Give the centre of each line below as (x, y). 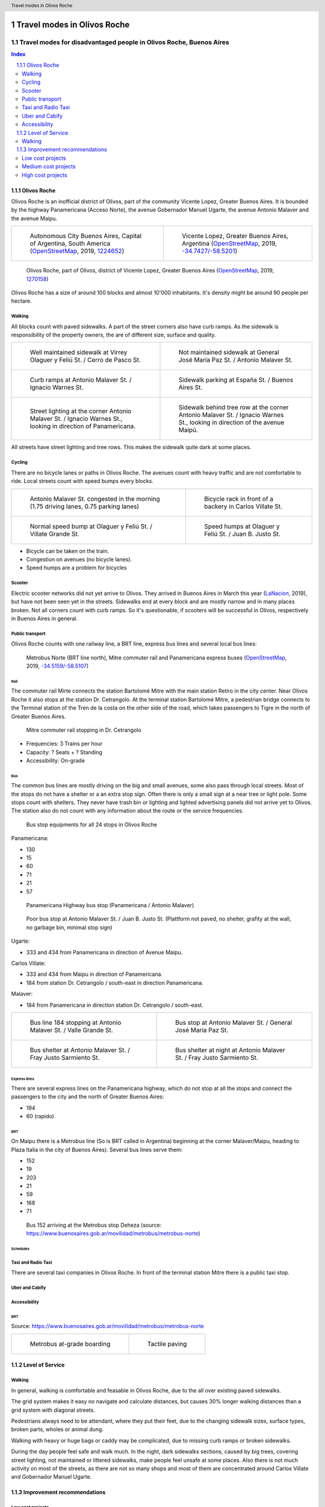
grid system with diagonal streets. (53, 1410)
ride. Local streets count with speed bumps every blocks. (82, 481)
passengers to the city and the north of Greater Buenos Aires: (88, 1096)
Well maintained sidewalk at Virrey (79, 353)
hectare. (22, 301)
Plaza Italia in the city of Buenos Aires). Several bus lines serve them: (97, 1150)
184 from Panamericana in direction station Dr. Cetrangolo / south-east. (115, 1005)
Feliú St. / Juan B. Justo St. (242, 533)
